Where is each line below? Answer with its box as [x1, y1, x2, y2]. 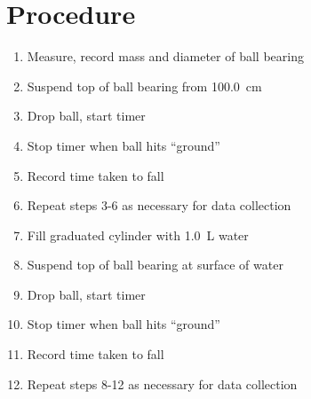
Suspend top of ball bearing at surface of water [27, 255, 283, 274]
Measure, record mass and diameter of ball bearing [27, 47, 304, 66]
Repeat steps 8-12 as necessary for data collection [27, 374, 298, 393]
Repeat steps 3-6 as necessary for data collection [27, 196, 291, 215]
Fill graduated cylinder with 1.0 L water [27, 225, 249, 244]
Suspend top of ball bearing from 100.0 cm [27, 76, 262, 95]
